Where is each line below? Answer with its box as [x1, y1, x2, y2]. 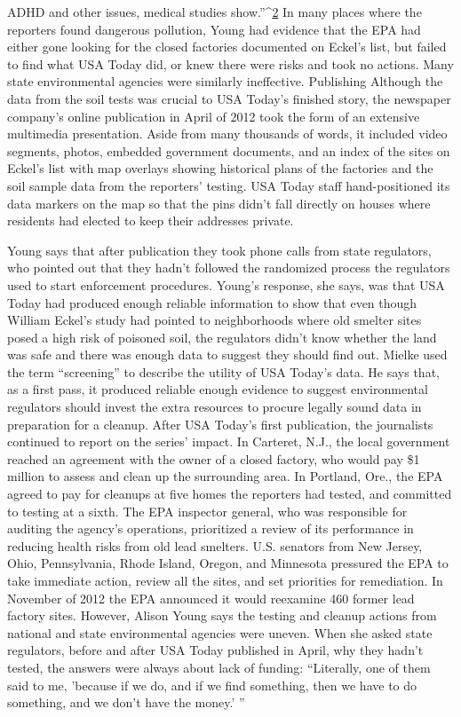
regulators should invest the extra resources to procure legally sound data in [7, 398, 422, 416]
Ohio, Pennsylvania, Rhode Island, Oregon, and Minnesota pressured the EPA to [7, 554, 449, 572]
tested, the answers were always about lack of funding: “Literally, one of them [7, 658, 431, 676]
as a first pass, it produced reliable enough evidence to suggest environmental [7, 380, 428, 398]
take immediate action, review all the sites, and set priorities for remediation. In [7, 571, 443, 589]
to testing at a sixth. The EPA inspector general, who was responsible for [7, 501, 408, 520]
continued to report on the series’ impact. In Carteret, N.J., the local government [7, 432, 450, 451]
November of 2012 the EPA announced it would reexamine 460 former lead [7, 588, 415, 607]
